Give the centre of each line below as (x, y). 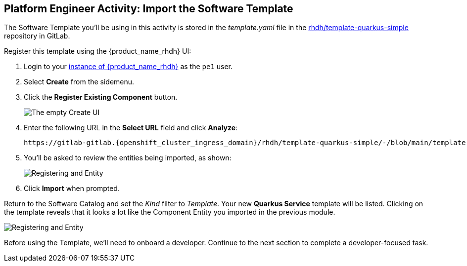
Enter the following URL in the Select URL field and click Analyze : (131, 128)
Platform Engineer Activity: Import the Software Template (149, 9)
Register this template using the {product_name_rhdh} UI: (98, 51)
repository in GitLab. (37, 36)
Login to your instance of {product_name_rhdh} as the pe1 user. (128, 67)
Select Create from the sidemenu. (79, 82)
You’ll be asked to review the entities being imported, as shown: (128, 158)
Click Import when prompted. (72, 189)
